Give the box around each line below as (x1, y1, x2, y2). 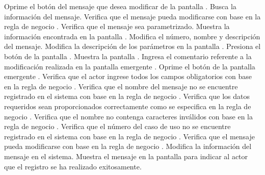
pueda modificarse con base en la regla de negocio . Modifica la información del (4, 141, 252, 152)
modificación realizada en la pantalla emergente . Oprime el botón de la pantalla (4, 61, 255, 71)
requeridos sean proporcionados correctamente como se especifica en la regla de (4, 101, 251, 111)
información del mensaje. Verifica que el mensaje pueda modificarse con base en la (4, 11, 261, 21)
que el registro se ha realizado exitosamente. (4, 161, 142, 171)
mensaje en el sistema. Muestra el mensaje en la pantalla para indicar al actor (4, 151, 248, 161)
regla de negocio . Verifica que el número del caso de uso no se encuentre (4, 121, 231, 132)
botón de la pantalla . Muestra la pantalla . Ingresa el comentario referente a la (4, 51, 252, 61)
